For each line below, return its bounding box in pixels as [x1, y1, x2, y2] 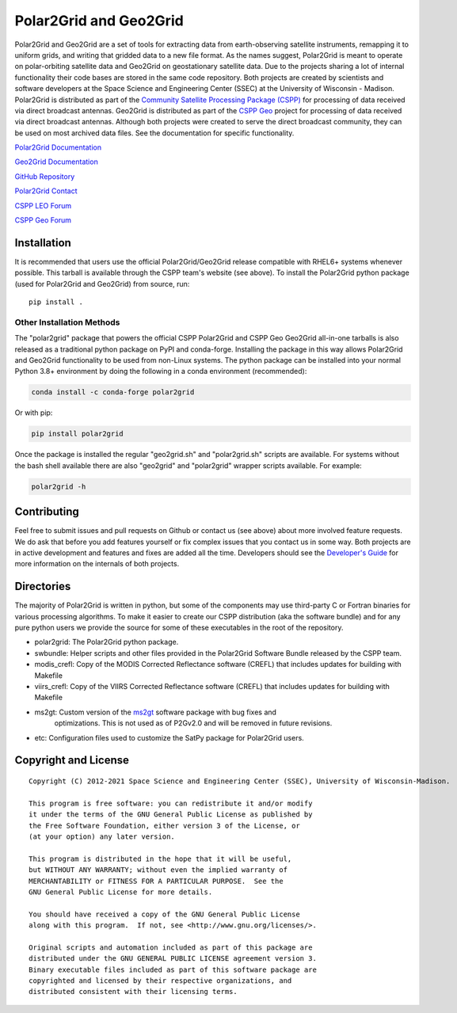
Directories [14, 580, 71, 593]
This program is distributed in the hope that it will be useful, [29, 854, 292, 863]
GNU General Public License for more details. [29, 887, 213, 897]
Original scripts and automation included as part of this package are [29, 943, 313, 952]
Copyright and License [14, 753, 130, 767]
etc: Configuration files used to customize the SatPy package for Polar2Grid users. [34, 733, 304, 742]
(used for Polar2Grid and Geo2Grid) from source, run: [14, 279, 190, 288]
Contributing [14, 505, 79, 519]
